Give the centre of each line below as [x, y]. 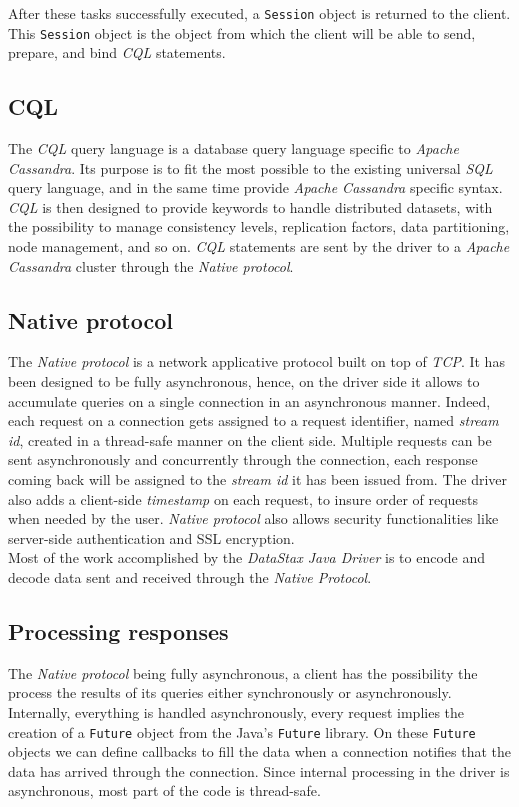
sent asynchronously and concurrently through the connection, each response [243, 459]
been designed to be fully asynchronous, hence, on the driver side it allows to [244, 381]
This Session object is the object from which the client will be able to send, [242, 32]
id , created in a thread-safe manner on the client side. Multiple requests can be [250, 439]
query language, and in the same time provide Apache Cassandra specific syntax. [255, 187]
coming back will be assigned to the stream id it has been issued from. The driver [258, 479]
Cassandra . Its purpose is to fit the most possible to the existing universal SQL [250, 167]
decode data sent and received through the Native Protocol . [190, 577]
